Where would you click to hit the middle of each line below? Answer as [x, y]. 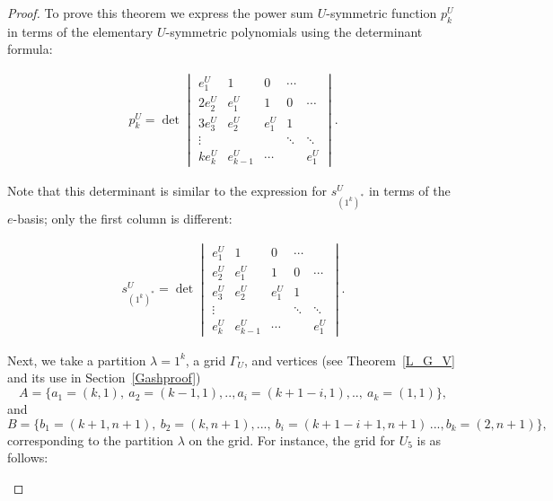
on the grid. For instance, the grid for [292, 439]
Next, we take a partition [77, 360]
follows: [28, 457]
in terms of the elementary [80, 31]
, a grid [206, 360]
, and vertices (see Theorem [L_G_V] [349, 360]
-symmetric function [382, 13]
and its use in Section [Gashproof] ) [104, 378]
